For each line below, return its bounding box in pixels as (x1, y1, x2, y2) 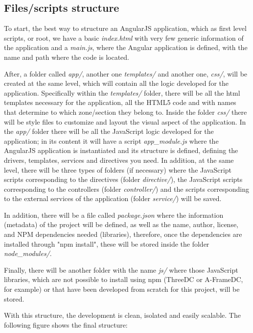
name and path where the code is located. (4, 51, 129, 62)
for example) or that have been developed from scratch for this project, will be (4, 284, 240, 294)
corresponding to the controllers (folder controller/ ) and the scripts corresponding (4, 183, 250, 194)
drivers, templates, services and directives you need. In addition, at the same (4, 154, 234, 165)
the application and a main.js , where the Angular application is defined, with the (4, 42, 248, 52)
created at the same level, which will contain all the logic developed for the (4, 78, 229, 88)
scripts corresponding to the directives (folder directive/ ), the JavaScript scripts (4, 174, 243, 184)
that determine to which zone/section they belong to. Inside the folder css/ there (4, 106, 247, 117)
